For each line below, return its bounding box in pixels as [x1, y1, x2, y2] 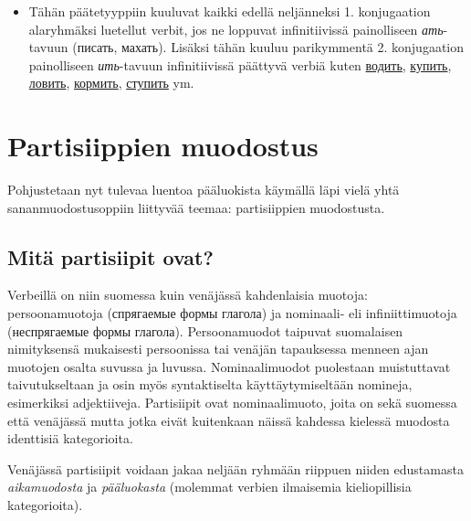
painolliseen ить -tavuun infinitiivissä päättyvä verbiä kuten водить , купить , [28, 55, 452, 74]
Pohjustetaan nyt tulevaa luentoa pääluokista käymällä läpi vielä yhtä [7, 180, 400, 199]
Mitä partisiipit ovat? [7, 242, 214, 271]
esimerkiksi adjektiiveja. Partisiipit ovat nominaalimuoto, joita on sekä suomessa [7, 393, 457, 412]
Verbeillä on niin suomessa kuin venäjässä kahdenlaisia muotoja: [7, 285, 368, 304]
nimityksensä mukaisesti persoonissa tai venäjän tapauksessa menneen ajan [7, 339, 429, 358]
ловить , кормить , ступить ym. [28, 73, 194, 92]
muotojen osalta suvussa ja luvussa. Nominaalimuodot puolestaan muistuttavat [7, 356, 451, 376]
